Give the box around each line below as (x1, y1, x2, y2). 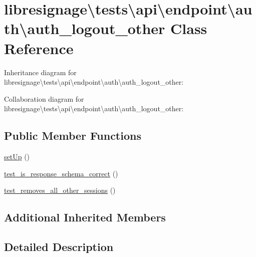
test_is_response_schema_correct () (4, 168, 118, 178)
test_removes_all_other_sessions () (4, 185, 116, 195)
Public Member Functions (4, 128, 141, 143)
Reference (4, 38, 74, 58)
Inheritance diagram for (4, 67, 77, 77)
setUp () (4, 151, 30, 162)
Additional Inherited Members (4, 209, 166, 225)
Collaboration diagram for (4, 93, 84, 104)
